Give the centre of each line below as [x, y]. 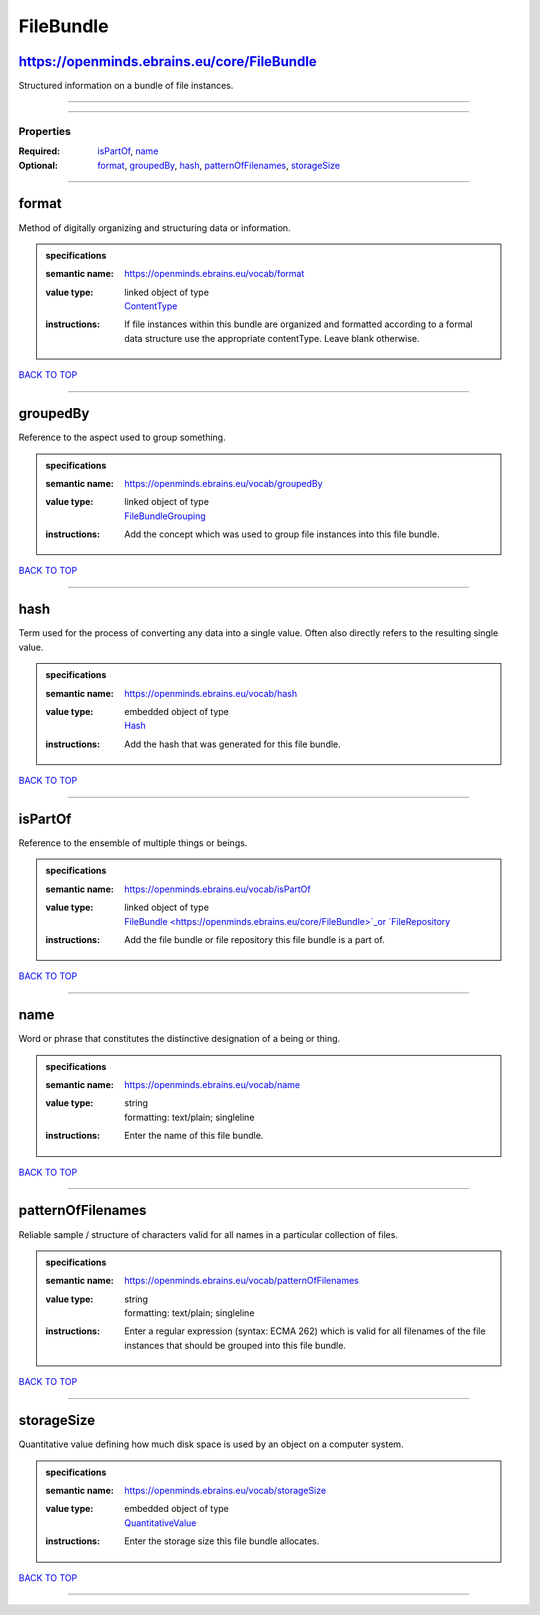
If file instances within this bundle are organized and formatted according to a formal [298, 324]
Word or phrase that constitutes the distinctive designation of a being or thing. [179, 1039]
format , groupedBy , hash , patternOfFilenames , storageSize [218, 165]
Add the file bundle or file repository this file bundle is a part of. [254, 939]
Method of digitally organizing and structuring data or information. [154, 227]
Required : [39, 151]
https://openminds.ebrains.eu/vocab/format [214, 274]
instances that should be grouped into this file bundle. [235, 1345]
